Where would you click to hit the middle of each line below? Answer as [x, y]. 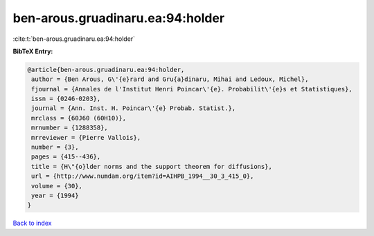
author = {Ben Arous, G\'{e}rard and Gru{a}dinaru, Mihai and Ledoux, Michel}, [170, 79]
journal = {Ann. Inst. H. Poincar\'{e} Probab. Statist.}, [134, 108]
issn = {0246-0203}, [66, 99]
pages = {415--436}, [66, 157]
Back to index [32, 223]
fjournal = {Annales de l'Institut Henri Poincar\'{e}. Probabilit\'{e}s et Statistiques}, [192, 89]
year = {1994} [55, 196]
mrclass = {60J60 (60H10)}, [79, 118]
